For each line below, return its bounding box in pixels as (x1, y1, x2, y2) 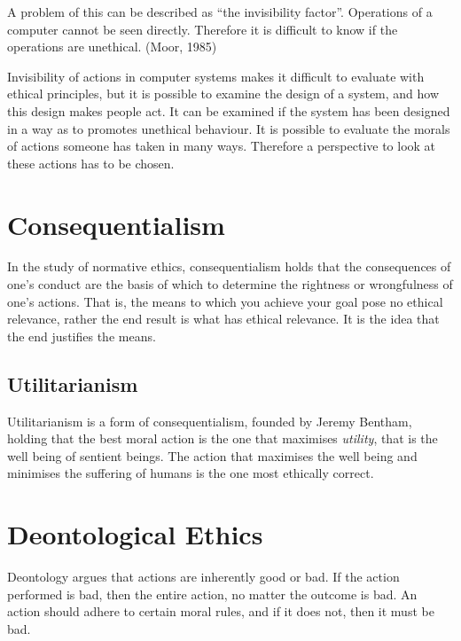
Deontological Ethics (7, 516, 263, 552)
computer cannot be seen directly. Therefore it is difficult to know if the (7, 20, 398, 38)
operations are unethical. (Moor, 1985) (7, 37, 217, 56)
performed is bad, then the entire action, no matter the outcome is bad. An (7, 584, 418, 603)
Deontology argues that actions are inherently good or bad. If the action (7, 567, 400, 586)
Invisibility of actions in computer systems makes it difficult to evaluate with (7, 66, 425, 85)
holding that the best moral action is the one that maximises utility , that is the (7, 429, 438, 448)
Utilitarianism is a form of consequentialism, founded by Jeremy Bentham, (7, 411, 412, 430)
